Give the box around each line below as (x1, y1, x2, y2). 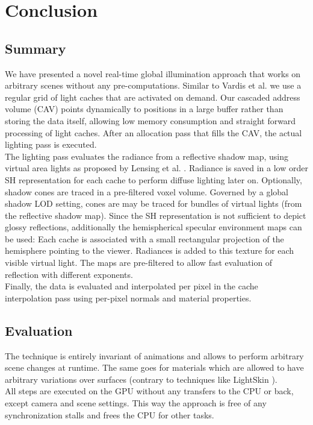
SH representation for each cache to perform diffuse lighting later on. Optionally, (5, 173, 302, 186)
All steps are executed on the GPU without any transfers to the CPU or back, (5, 385, 294, 397)
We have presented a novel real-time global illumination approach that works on (5, 67, 301, 80)
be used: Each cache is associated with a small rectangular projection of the (5, 232, 284, 245)
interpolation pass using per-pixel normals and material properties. (5, 291, 252, 304)
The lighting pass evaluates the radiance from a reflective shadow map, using (5, 150, 289, 162)
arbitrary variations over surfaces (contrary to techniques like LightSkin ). (5, 373, 277, 385)
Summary (5, 39, 66, 57)
